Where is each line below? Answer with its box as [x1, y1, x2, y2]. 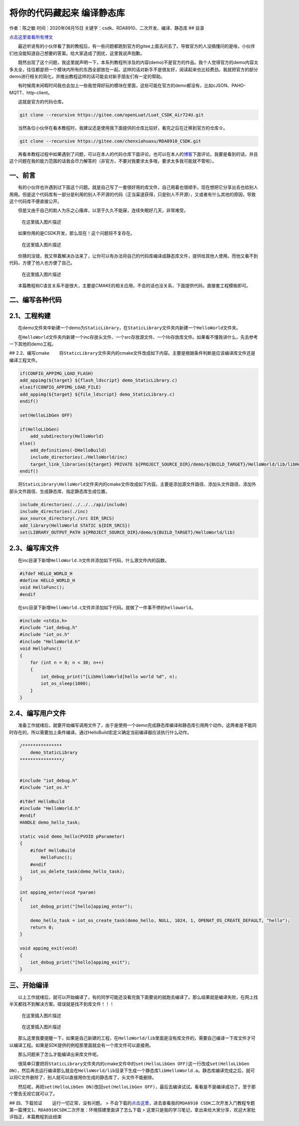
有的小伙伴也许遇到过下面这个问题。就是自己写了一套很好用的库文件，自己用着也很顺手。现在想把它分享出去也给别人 [18, 184, 258, 190]
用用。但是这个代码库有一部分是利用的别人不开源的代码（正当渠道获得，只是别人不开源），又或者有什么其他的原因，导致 [9, 191, 256, 197]
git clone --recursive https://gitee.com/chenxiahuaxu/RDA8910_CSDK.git [19, 138, 201, 144]
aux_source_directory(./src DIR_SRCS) [19, 516, 115, 522]
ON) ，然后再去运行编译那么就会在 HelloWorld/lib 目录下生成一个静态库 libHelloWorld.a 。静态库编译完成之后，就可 [9, 1067, 255, 1074]
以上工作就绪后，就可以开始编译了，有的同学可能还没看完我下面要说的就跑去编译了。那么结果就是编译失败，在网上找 [18, 994, 258, 1000]
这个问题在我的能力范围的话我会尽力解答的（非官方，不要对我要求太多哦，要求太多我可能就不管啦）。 [9, 158, 217, 164]
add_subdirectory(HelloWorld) [30, 434, 104, 439]
